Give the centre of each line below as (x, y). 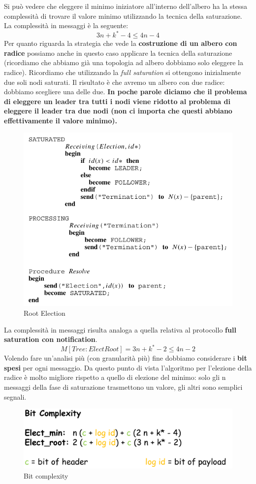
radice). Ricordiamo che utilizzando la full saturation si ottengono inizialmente (123, 72)
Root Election (45, 313)
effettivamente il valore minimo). (61, 121)
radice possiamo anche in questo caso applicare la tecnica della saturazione (118, 53)
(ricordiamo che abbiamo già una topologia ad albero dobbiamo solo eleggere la (124, 62)
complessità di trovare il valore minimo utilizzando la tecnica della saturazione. (123, 16)
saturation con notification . (51, 339)
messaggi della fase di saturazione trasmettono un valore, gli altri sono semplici (123, 387)
